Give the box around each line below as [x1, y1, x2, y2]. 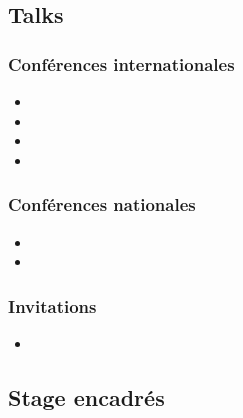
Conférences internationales [8, 51, 235, 76]
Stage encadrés [8, 381, 165, 412]
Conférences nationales [8, 192, 196, 217]
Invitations [8, 293, 97, 318]
